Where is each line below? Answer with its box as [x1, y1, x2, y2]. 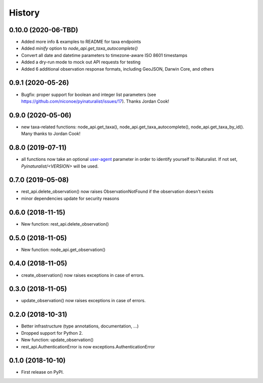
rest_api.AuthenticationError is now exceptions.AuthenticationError [21, 344, 155, 349]
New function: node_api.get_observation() [21, 247, 106, 252]
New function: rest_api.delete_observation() [21, 221, 109, 227]
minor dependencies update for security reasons [21, 195, 119, 201]
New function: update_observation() [21, 337, 94, 343]
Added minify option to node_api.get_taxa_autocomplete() [21, 45, 138, 51]
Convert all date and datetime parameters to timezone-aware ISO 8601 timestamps [21, 52, 188, 58]
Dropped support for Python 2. [21, 330, 83, 336]
